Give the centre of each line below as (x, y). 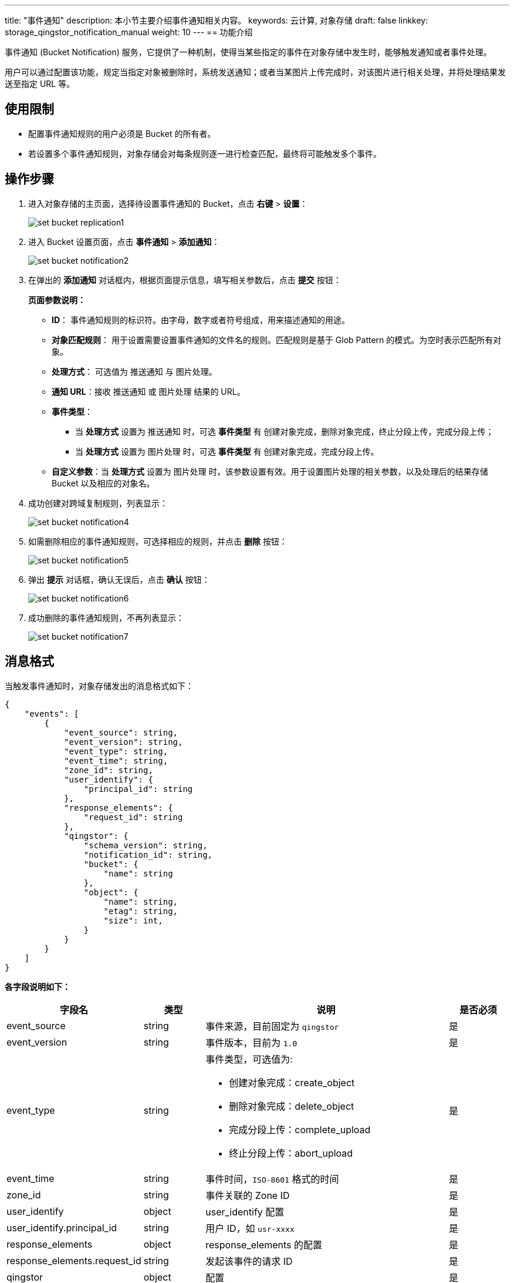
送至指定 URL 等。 (40, 84)
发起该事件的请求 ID (249, 1261)
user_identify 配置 (245, 1212)
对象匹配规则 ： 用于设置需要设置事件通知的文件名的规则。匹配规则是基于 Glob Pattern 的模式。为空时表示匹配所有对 (277, 340)
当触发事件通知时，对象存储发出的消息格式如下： (99, 686)
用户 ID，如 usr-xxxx (250, 1228)
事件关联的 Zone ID (248, 1195)
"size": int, (133, 920)
